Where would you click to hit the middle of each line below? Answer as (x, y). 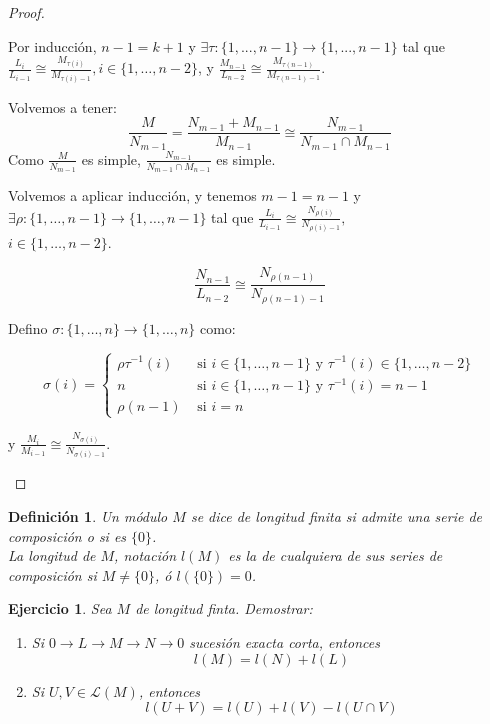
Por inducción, (52, 45)
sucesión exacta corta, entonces (284, 641)
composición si (52, 574)
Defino (28, 327)
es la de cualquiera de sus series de (335, 555)
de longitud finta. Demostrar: (224, 608)
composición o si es (67, 535)
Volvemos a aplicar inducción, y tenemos (132, 194)
